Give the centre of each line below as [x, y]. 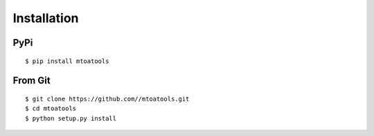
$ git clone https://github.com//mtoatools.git [107, 99]
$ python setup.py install [71, 118]
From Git [32, 81]
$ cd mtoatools [51, 109]
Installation [46, 18]
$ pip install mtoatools [67, 61]
